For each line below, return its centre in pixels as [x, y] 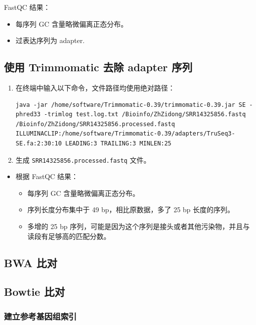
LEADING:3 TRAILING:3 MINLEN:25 [118, 143]
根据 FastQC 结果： [47, 176]
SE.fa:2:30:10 [39, 143]
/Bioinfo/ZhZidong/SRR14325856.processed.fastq [95, 124]
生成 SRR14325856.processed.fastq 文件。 [83, 160]
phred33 [28, 115]
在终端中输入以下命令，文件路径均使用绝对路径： [95, 87]
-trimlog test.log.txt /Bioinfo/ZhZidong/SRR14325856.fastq [145, 115]
